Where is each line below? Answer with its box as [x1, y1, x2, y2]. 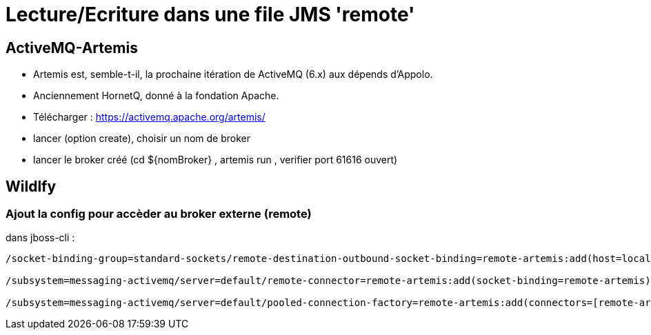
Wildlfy [6, 177, 57, 195]
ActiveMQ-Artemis [6, 39, 138, 57]
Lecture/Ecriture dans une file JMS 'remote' [6, 3, 415, 26]
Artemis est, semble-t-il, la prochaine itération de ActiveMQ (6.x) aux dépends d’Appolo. [33, 68, 433, 81]
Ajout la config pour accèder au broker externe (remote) [6, 207, 312, 221]
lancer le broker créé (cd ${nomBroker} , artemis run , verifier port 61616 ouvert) [33, 154, 398, 166]
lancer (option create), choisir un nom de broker [33, 132, 250, 145]
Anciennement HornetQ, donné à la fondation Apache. [33, 90, 279, 102]
